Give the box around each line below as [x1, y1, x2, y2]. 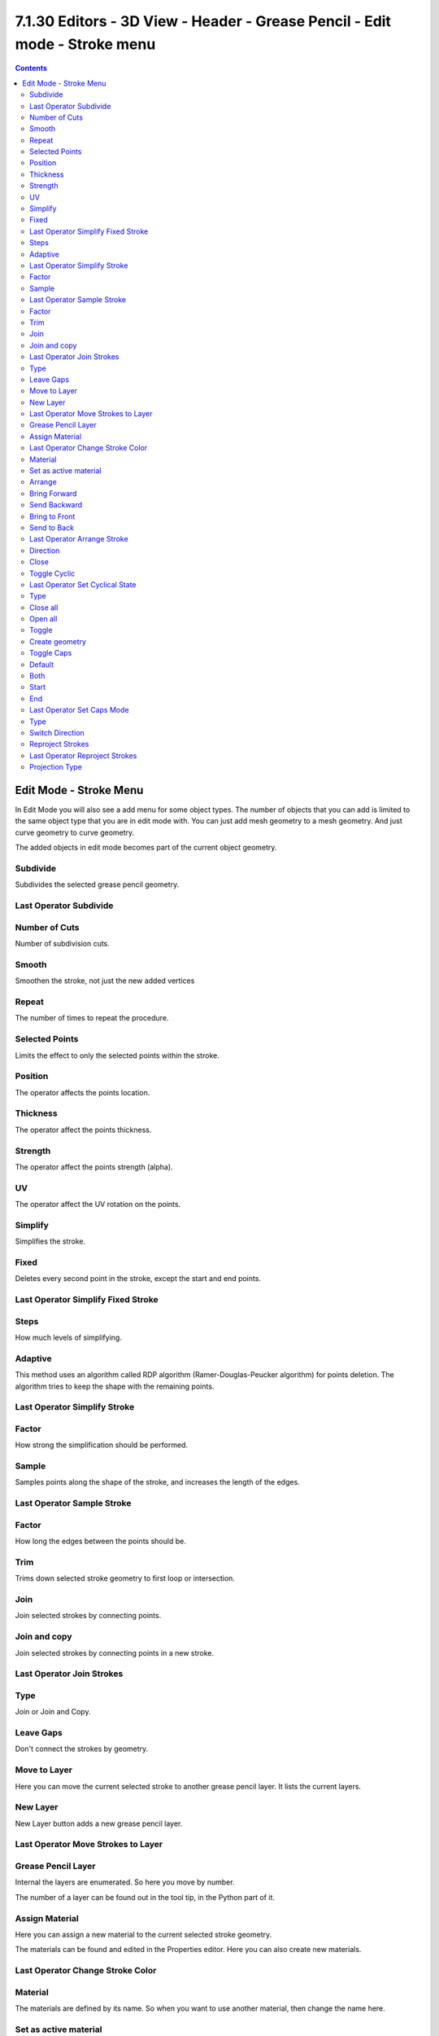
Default [29, 660, 54, 669]
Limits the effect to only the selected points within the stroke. [15, 1051, 219, 1060]
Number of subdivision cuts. [15, 939, 110, 949]
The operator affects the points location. [15, 1087, 150, 1097]
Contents [15, 64, 48, 73]
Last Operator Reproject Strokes [29, 750, 137, 761]
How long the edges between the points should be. [15, 1536, 186, 1547]
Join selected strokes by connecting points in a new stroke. [15, 1648, 215, 1657]
